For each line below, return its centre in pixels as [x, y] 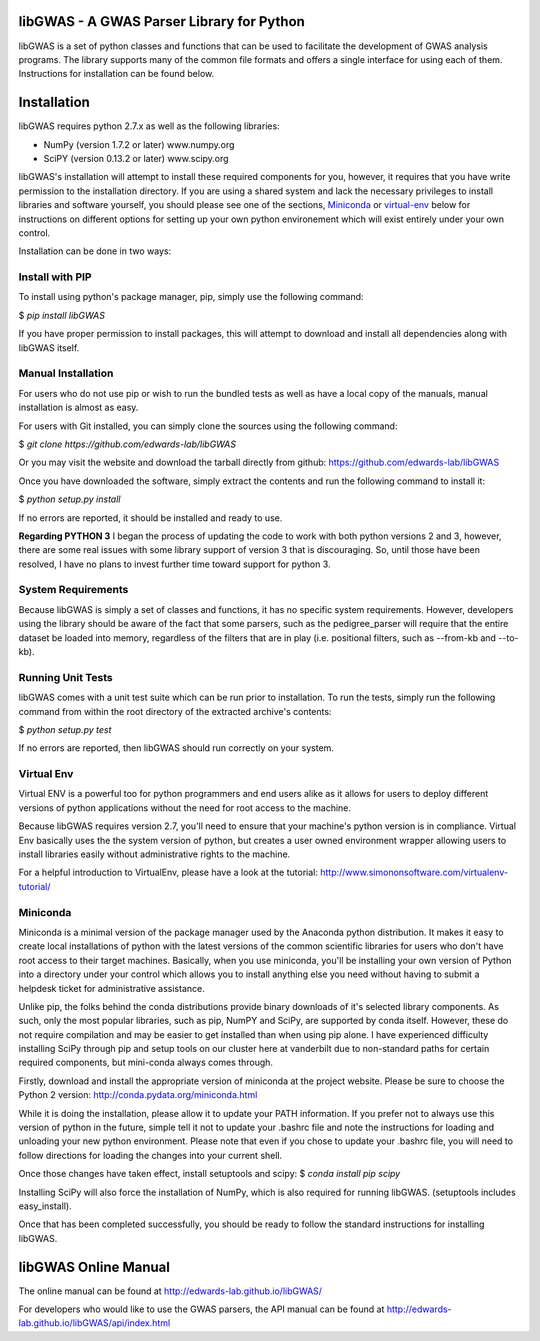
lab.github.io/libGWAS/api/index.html [94, 1323]
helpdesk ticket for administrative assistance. [111, 988]
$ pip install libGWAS [61, 315]
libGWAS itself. [49, 347]
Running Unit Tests [66, 677]
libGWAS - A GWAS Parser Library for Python [161, 21]
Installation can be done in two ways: [95, 251]
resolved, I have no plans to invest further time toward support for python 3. [174, 564]
